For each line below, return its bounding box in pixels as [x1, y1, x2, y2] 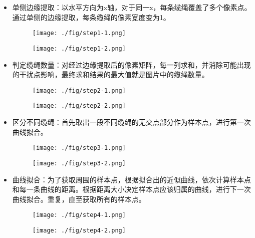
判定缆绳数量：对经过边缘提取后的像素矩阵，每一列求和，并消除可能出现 [12, 59, 251, 70]
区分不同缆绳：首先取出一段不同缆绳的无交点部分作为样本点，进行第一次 [12, 117, 251, 127]
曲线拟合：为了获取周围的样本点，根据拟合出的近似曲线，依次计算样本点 [12, 174, 251, 184]
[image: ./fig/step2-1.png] [32, 87, 126, 94]
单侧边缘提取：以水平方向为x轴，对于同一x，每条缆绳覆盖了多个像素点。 [12, 2, 251, 12]
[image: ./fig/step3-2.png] [32, 159, 126, 167]
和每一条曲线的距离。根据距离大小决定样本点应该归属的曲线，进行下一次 [12, 184, 251, 194]
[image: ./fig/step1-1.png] [32, 30, 126, 37]
